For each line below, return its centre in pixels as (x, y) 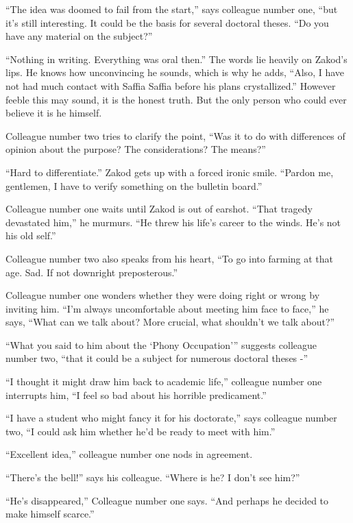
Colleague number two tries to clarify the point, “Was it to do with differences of (175, 135)
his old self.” (31, 235)
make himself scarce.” (50, 514)
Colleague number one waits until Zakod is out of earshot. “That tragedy (159, 209)
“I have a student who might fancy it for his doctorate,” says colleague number (171, 418)
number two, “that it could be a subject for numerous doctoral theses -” (157, 358)
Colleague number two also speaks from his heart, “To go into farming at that (170, 258)
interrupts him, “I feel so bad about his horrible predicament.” (136, 394)
